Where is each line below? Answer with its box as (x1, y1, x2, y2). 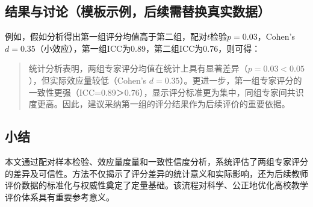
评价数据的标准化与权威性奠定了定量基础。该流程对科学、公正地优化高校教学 (5, 179, 308, 191)
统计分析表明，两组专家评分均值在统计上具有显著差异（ (28, 62, 248, 75)
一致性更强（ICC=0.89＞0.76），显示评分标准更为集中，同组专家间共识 (28, 85, 304, 98)
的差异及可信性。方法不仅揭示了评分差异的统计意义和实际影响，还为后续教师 (5, 167, 308, 179)
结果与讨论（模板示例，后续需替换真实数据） (5, 2, 270, 20)
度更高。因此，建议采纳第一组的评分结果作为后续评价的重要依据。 (28, 97, 290, 110)
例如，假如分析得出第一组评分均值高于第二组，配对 (5, 30, 207, 43)
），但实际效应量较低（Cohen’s (28, 73, 147, 86)
